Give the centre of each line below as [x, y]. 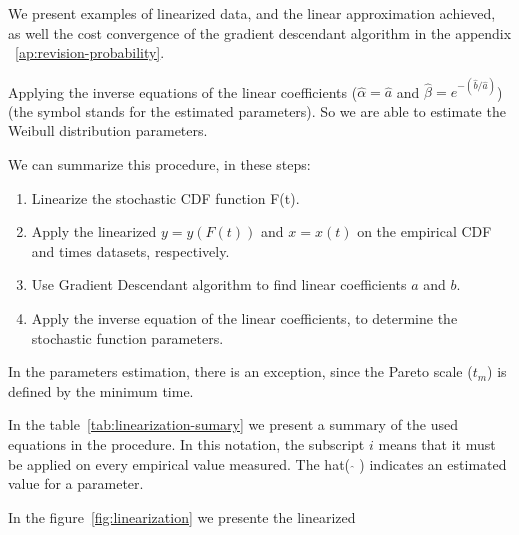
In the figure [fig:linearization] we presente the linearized [182, 516]
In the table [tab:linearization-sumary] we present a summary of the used [233, 424]
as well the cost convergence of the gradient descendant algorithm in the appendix [260, 32]
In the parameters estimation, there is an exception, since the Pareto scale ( [240, 371]
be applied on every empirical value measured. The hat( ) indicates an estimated [257, 463]
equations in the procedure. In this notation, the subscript [186, 444]
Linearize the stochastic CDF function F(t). [165, 197]
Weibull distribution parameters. [108, 130]
